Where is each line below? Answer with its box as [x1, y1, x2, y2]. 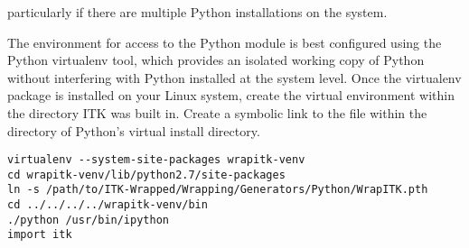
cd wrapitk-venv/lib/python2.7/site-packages [7, 168, 286, 181]
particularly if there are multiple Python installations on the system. [7, 3, 388, 21]
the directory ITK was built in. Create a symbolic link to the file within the [7, 103, 427, 122]
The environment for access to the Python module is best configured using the [7, 32, 442, 51]
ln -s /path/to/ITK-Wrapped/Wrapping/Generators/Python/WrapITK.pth [7, 183, 428, 197]
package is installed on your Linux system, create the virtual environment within [7, 86, 455, 105]
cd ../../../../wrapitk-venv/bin [7, 198, 208, 212]
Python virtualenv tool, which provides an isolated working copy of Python [7, 51, 425, 69]
